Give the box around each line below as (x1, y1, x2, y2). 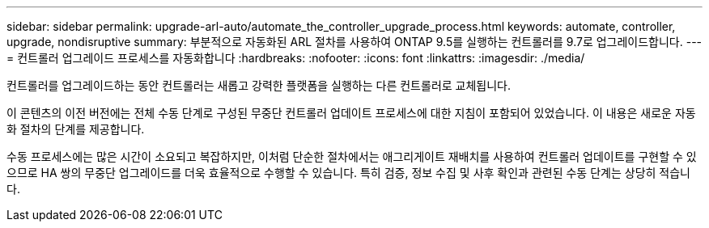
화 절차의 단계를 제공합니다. (6, 122, 145, 136)
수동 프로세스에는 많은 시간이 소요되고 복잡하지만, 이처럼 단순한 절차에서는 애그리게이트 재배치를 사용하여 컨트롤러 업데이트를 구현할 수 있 (6, 150, 697, 163)
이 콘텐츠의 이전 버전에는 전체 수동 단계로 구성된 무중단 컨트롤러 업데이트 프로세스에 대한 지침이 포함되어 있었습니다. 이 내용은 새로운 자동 (6, 106, 696, 120)
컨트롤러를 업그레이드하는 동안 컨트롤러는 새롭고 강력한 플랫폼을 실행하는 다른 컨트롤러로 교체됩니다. (6, 78, 512, 92)
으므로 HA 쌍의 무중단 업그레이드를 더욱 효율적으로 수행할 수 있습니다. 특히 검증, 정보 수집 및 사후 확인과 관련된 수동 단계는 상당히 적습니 (6, 166, 690, 179)
